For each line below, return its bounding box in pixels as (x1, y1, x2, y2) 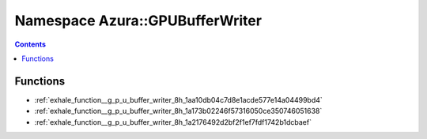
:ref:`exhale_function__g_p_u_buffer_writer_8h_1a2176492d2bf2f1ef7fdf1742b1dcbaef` (34, 117, 312, 126)
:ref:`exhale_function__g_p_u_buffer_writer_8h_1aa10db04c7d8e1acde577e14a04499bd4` (34, 95, 323, 104)
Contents (14, 39, 47, 49)
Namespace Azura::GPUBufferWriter (14, 12, 263, 29)
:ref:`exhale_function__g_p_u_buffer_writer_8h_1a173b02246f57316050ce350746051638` (34, 107, 323, 116)
